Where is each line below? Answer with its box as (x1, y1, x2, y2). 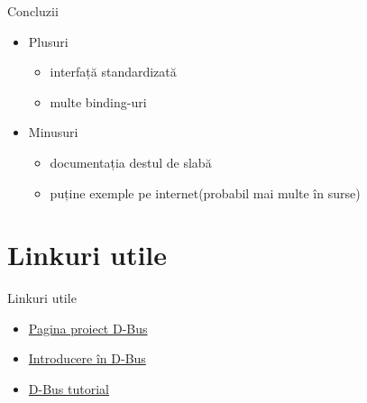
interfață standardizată (50, 62, 177, 81)
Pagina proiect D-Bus (28, 318, 148, 337)
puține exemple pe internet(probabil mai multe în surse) (50, 183, 361, 202)
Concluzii (7, 2, 59, 20)
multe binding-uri (50, 92, 147, 111)
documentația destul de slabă (50, 152, 212, 171)
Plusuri (28, 32, 69, 50)
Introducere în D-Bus (28, 349, 146, 368)
